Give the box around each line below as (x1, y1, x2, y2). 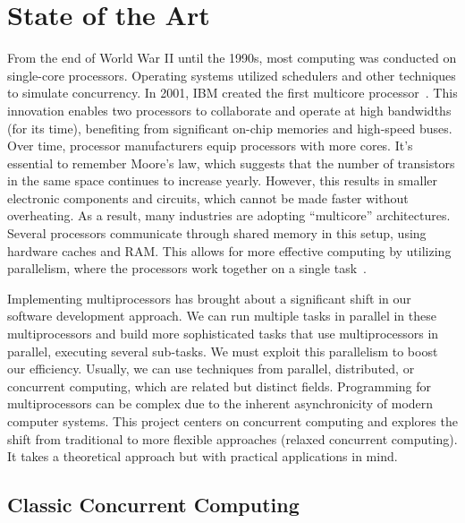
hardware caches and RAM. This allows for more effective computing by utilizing (7, 241, 452, 260)
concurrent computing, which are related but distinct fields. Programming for (7, 376, 431, 395)
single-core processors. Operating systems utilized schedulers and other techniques (7, 65, 456, 84)
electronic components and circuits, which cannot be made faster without (7, 188, 409, 207)
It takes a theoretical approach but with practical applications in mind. (7, 447, 398, 466)
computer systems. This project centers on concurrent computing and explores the (7, 412, 458, 430)
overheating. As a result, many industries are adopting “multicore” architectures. (7, 206, 451, 225)
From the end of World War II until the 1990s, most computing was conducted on (7, 48, 457, 67)
